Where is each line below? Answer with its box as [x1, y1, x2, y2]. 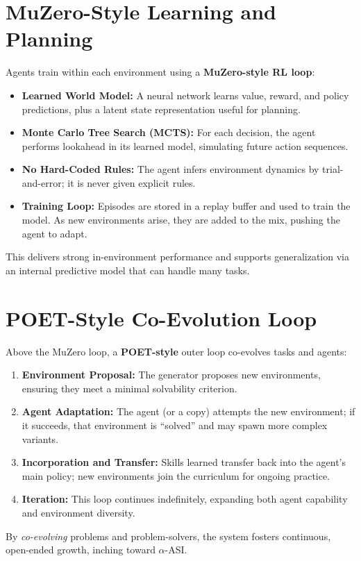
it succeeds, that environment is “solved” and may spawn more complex [22, 417, 328, 432]
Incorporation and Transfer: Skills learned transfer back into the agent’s [22, 455, 346, 469]
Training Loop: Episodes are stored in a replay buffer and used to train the [22, 199, 351, 213]
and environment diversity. [22, 505, 135, 519]
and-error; [22, 175, 65, 190]
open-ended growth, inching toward [6, 542, 156, 557]
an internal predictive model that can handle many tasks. [6, 262, 250, 277]
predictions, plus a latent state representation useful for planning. [22, 101, 301, 116]
